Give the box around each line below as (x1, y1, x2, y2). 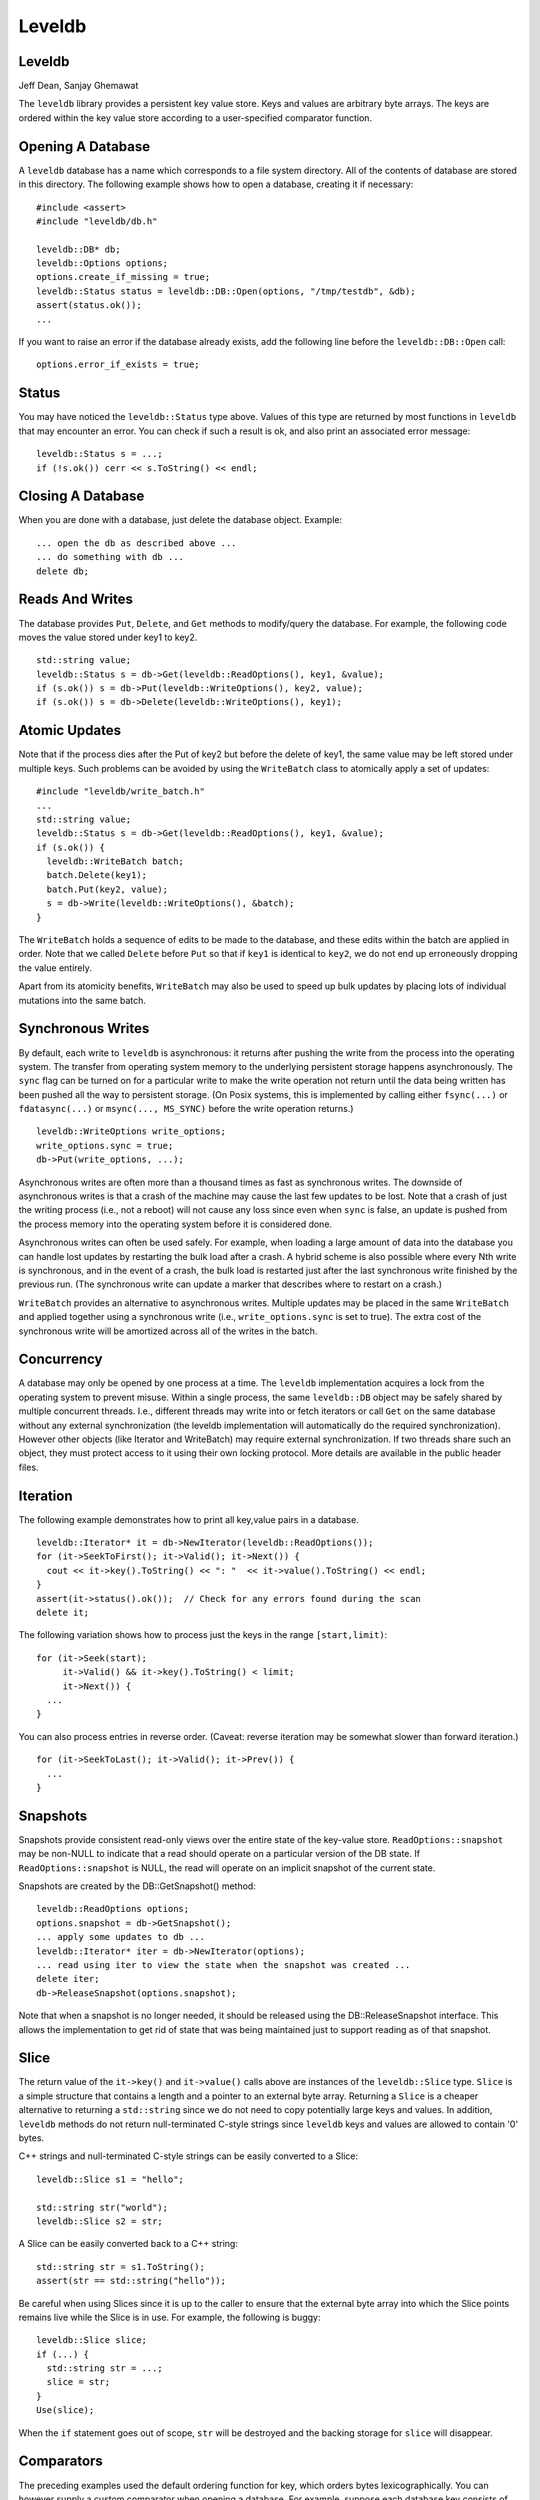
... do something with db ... (36, 551, 185, 563)
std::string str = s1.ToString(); (36, 2261, 205, 2272)
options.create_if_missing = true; (36, 271, 211, 283)
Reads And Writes (18, 591, 134, 608)
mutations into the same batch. (18, 994, 147, 1006)
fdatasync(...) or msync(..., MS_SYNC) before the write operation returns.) (18, 1103, 354, 1115)
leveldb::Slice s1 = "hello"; (36, 2173, 185, 2185)
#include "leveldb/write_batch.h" (36, 786, 205, 797)
